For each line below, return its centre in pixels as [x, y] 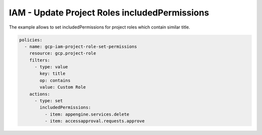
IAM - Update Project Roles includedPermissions [109, 13]
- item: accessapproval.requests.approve [95, 121]
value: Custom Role [63, 87]
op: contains [55, 80]
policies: [31, 40]
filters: [40, 60]
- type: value [51, 67]
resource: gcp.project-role [63, 53]
